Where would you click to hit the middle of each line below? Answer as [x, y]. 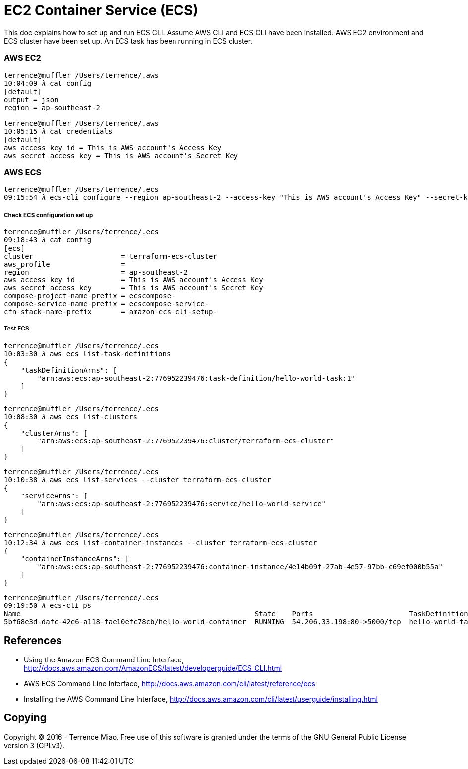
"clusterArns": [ [54, 433]
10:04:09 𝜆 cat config [48, 83]
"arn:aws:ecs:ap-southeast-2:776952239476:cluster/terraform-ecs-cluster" [186, 441]
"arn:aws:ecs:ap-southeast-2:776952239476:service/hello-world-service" [182, 504]
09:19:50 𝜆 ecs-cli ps [48, 605]
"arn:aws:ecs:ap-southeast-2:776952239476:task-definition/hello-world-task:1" [196, 378]
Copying [25, 718]
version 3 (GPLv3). [34, 745]
